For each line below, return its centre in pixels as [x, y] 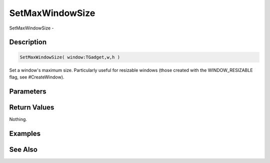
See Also [23, 149]
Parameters [28, 91]
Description [28, 42]
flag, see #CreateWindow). [37, 77]
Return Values [32, 107]
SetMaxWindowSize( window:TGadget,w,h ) [70, 57]
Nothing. [18, 119]
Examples [25, 133]
